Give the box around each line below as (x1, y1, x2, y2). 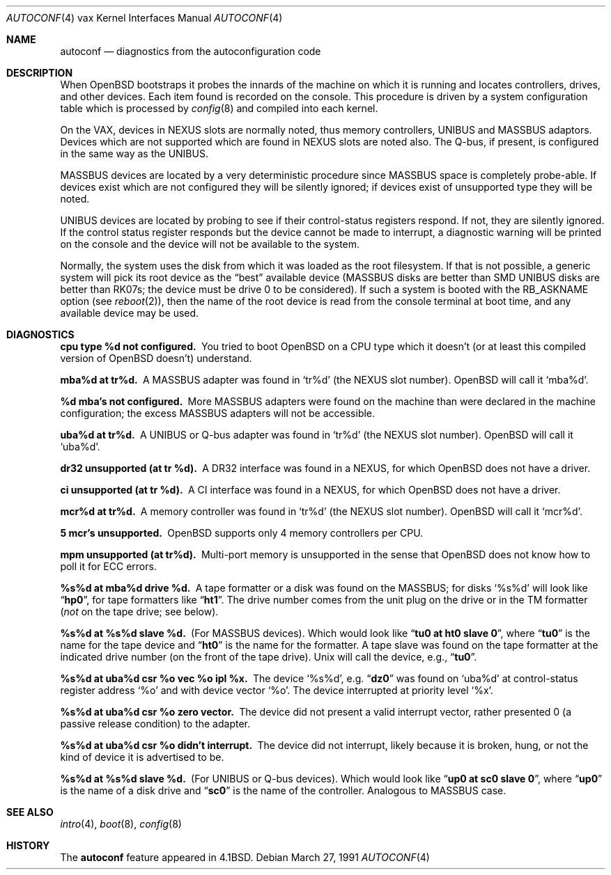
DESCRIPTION (6, 67, 73, 79)
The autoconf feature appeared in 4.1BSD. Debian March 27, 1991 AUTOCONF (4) (60, 851, 430, 863)
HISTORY (6, 839, 50, 851)
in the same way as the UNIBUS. (60, 148, 208, 159)
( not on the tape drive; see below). (60, 606, 219, 617)
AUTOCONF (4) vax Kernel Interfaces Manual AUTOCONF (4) (6, 12, 283, 24)
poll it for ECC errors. (60, 560, 157, 572)
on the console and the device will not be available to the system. (60, 238, 360, 250)
